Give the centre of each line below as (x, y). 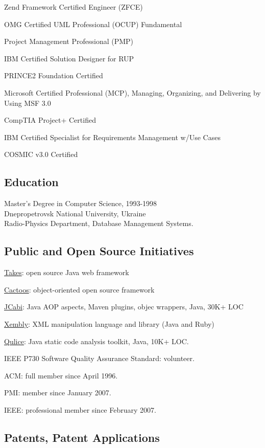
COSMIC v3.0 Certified (41, 154)
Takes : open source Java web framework (67, 272)
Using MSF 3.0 (28, 103)
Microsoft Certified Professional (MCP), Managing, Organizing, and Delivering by (132, 92)
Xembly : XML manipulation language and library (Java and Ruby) (109, 323)
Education (31, 182)
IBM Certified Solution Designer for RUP (69, 58)
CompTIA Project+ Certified (50, 120)
